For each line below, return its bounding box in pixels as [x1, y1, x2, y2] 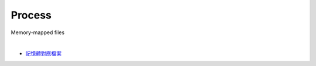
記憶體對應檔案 [25, 50, 61, 57]
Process [11, 9, 52, 21]
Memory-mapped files [11, 29, 65, 36]
